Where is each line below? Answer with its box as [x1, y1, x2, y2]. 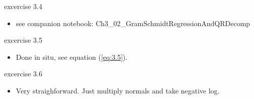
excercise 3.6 [4, 68, 42, 79]
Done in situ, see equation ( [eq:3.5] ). [16, 51, 128, 62]
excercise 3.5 [4, 35, 42, 45]
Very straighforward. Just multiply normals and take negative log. [16, 85, 220, 95]
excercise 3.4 [4, 1, 42, 11]
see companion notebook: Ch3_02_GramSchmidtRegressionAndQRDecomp [16, 18, 250, 28]
